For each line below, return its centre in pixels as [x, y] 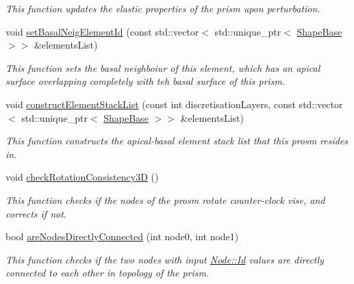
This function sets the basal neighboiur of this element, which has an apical [163, 67]
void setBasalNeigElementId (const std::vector [102, 31]
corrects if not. [36, 213]
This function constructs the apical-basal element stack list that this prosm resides [177, 141]
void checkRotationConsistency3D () [82, 177]
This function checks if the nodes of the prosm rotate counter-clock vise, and [165, 199]
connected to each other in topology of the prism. [108, 273]
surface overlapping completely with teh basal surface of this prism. [146, 81]
